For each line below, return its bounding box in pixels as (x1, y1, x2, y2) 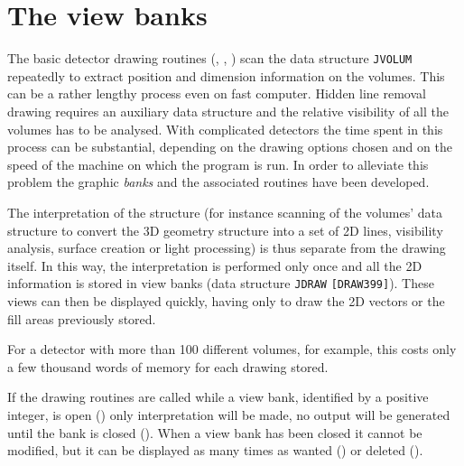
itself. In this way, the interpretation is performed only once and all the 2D (7, 256, 422, 275)
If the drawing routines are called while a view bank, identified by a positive (7, 387, 429, 406)
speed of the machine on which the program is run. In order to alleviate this (7, 154, 429, 173)
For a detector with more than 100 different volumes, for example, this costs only (7, 340, 457, 359)
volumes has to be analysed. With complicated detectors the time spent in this (7, 119, 443, 138)
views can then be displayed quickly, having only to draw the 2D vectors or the (7, 291, 445, 310)
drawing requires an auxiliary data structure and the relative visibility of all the (7, 101, 450, 120)
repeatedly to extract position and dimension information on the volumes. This (7, 66, 445, 85)
